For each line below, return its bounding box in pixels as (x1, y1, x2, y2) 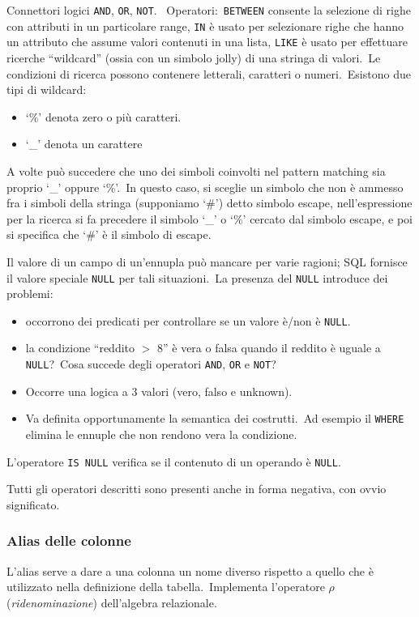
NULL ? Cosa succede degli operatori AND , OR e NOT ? (25, 355, 276, 372)
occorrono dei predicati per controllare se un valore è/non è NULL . (25, 312, 351, 329)
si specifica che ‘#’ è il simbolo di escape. (6, 226, 212, 243)
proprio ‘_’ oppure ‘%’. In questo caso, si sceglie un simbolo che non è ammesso (6, 178, 404, 195)
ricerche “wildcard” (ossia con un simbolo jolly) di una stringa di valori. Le (6, 49, 381, 66)
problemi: (6, 285, 53, 302)
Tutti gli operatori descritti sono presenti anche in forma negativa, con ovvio (6, 480, 387, 497)
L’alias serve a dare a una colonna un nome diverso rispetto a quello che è (6, 562, 374, 579)
